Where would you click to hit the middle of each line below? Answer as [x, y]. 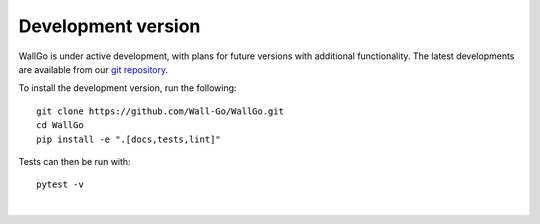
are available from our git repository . [93, 69]
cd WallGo [60, 125]
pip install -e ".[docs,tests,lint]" [129, 139]
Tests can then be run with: [74, 161]
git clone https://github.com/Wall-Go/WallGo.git [160, 111]
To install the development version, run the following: [127, 88]
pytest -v [60, 184]
